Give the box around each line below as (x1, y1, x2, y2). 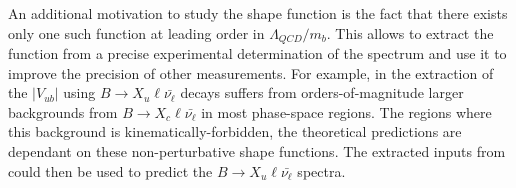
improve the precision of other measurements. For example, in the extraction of (8, 62, 494, 83)
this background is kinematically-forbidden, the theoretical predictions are (8, 121, 462, 142)
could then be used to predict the (8, 160, 213, 181)
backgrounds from (8, 101, 118, 122)
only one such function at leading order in (8, 22, 265, 43)
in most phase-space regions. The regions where (201, 101, 492, 122)
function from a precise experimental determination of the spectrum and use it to (8, 43, 507, 64)
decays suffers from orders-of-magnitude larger (180, 82, 464, 103)
